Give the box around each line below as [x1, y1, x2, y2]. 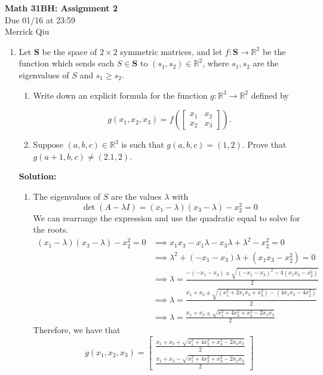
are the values [110, 190, 162, 202]
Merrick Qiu [5, 25, 50, 38]
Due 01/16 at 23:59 [5, 13, 76, 26]
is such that [121, 138, 164, 151]
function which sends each [19, 57, 115, 69]
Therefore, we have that [33, 324, 121, 336]
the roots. [33, 223, 69, 236]
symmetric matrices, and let [120, 45, 223, 57]
